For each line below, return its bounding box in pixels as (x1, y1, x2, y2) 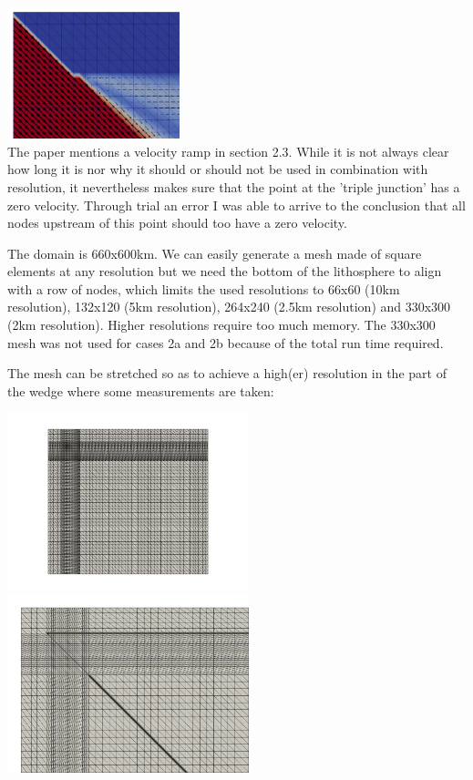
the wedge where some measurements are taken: (7, 381, 274, 400)
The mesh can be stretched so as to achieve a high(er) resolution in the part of (7, 364, 447, 383)
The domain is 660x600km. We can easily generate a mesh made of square (7, 243, 422, 262)
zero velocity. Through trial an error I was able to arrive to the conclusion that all (7, 195, 466, 214)
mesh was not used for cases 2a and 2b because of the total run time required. (7, 333, 444, 352)
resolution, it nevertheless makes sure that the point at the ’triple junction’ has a (7, 177, 460, 196)
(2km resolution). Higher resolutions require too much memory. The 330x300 (7, 315, 436, 334)
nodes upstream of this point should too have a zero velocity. (7, 213, 347, 232)
